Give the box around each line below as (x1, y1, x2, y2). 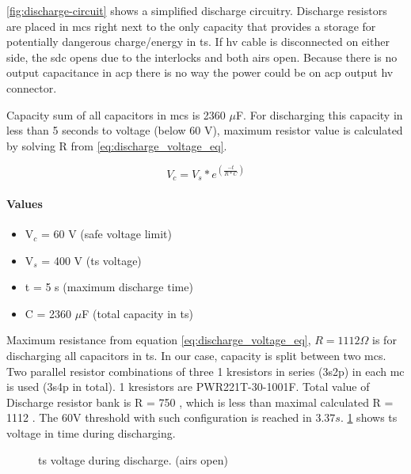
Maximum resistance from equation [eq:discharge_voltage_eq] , (6, 332, 311, 348)
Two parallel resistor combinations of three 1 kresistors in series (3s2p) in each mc (6, 362, 405, 379)
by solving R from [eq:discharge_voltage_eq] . (6, 137, 227, 154)
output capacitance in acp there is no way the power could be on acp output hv (6, 64, 394, 81)
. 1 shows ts (340, 409, 398, 426)
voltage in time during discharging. (6, 425, 176, 442)
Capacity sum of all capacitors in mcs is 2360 (6, 106, 226, 123)
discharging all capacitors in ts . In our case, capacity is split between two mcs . (6, 347, 386, 364)
